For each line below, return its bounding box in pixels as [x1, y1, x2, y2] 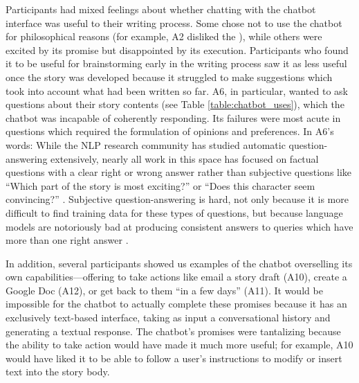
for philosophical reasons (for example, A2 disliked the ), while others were [6, 29, 322, 44]
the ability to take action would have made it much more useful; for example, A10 [6, 337, 353, 352]
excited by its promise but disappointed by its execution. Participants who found [6, 42, 349, 57]
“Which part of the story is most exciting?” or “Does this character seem [6, 178, 315, 193]
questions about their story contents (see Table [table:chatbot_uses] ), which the [6, 97, 344, 112]
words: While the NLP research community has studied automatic [6, 137, 286, 152]
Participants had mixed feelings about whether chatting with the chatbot [6, 2, 316, 16]
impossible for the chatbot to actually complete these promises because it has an [6, 296, 347, 311]
